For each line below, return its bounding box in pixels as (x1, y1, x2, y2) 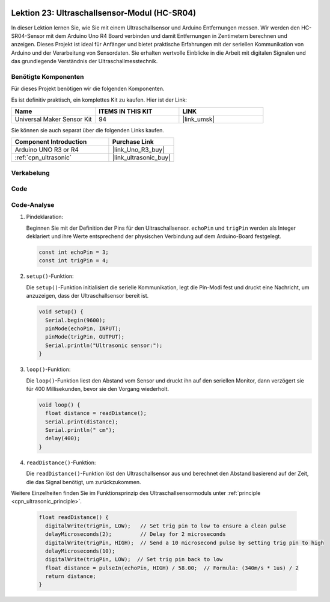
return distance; (45, 573, 96, 580)
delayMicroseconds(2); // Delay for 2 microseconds (45, 531, 226, 538)
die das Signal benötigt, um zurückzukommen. (26, 478, 141, 485)
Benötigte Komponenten (11, 72, 84, 81)
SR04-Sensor (11, 32, 45, 39)
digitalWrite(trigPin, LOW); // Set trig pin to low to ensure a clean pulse (45, 522, 287, 529)
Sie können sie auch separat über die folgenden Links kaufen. (11, 127, 165, 134)
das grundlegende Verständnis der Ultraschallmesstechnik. (11, 58, 158, 65)
